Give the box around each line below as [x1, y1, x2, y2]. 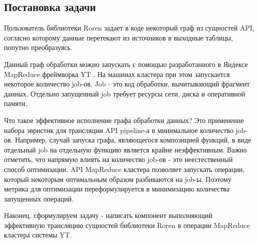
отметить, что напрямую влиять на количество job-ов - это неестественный [4, 154, 233, 164]
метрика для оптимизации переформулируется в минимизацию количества [4, 183, 230, 194]
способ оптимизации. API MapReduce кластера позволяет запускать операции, [4, 163, 245, 174]
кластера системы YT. [4, 229, 72, 240]
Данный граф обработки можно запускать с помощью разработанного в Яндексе [4, 58, 248, 69]
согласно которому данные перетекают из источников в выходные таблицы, [4, 32, 233, 42]
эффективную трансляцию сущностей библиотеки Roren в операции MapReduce [4, 219, 250, 230]
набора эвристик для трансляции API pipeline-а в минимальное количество [4, 124, 234, 135]
